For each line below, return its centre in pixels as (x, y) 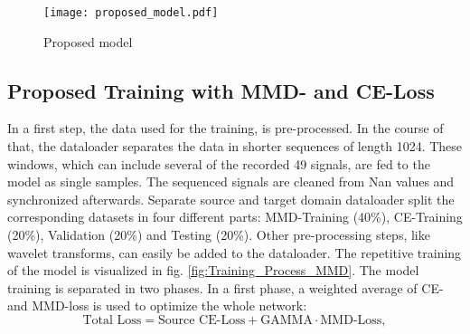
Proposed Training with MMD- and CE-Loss (221, 90)
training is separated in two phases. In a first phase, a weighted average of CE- (226, 287)
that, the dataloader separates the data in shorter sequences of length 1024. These (235, 146)
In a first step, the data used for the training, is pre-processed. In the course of (226, 128)
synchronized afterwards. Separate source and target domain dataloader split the (231, 199)
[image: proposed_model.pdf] (131, 13)
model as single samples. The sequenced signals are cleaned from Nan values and (231, 181)
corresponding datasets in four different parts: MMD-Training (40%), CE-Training (235, 217)
